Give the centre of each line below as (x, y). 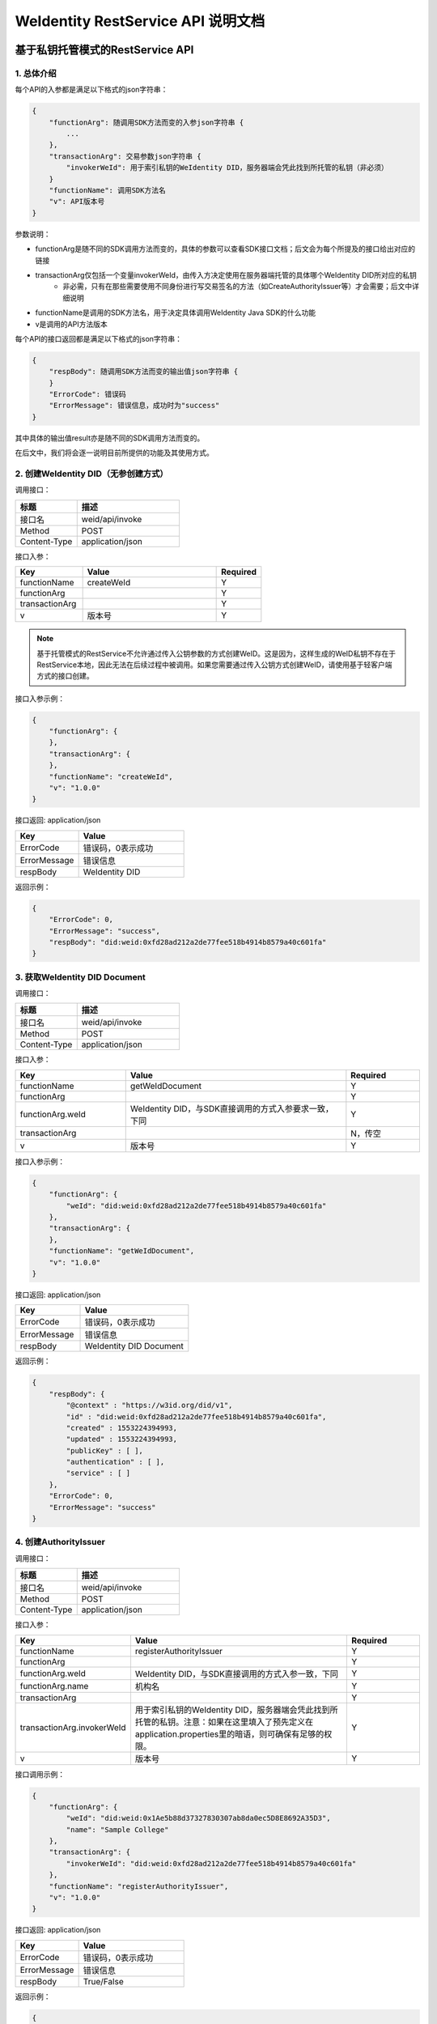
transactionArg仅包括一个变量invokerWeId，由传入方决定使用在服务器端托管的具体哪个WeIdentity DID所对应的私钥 (226, 274)
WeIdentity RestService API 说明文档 (140, 21)
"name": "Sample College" (117, 1829)
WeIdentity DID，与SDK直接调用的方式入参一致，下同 (237, 1673)
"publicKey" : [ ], (104, 1450)
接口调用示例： (40, 1774)
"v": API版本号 (77, 202)
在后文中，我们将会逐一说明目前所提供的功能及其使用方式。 (114, 453)
